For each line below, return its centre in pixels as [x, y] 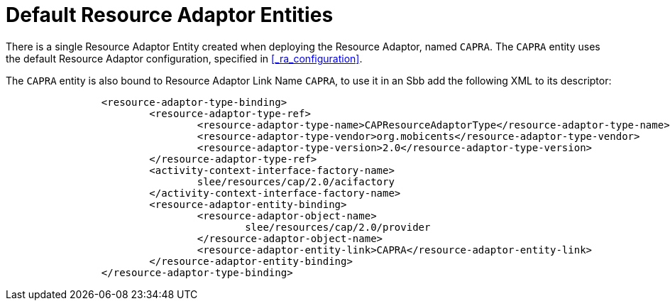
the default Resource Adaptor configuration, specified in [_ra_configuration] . [184, 58]
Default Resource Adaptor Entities [170, 15]
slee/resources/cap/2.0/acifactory [296, 181]
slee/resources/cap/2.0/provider [338, 227]
